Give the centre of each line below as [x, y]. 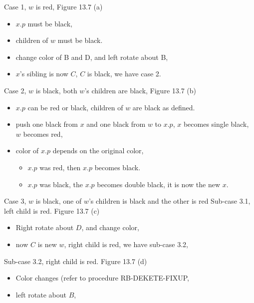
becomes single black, [216, 124]
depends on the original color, [98, 151]
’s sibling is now [44, 74]
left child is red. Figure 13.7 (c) [52, 210]
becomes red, [43, 134]
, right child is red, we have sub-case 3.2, [126, 244]
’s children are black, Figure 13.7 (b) [140, 90]
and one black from [116, 124]
